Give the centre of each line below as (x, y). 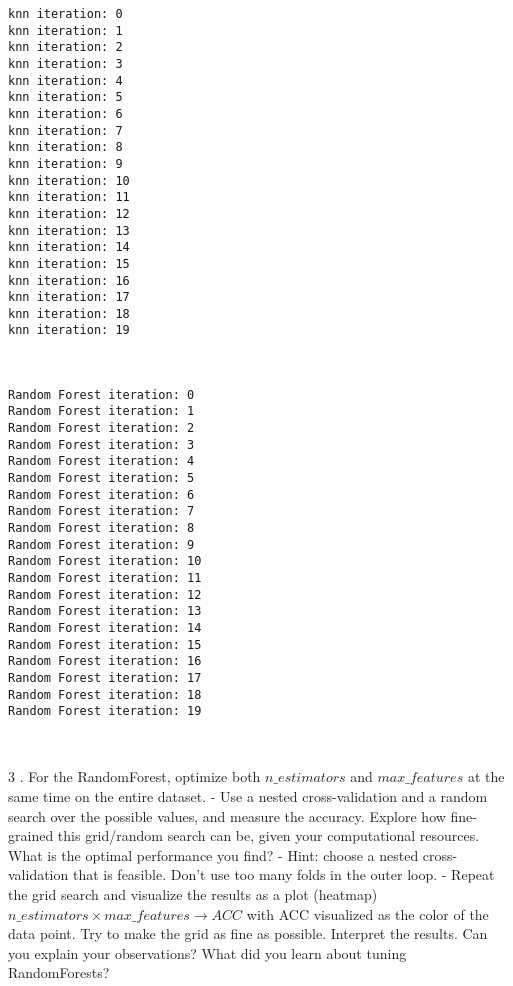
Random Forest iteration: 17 (105, 677)
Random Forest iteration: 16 (105, 661)
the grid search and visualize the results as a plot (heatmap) (193, 894)
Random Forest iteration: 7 (101, 511)
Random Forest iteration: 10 (105, 561)
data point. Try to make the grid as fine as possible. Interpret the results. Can (248, 933)
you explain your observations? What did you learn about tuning (207, 952)
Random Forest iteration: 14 (105, 627)
